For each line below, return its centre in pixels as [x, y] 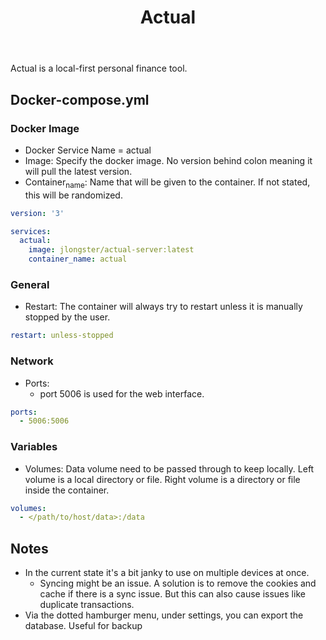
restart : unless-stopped [62, 336]
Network [32, 361]
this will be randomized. [73, 195]
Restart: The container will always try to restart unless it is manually [163, 307]
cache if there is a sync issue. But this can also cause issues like [172, 594]
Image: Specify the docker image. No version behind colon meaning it [168, 160]
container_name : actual [78, 259]
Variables [34, 447]
